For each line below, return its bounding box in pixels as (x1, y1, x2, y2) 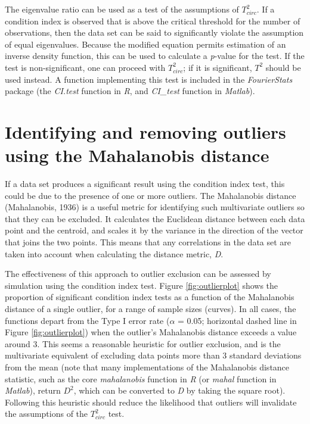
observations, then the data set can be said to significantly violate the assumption (5, 26, 304, 39)
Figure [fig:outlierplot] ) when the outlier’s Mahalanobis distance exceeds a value (5, 326, 297, 338)
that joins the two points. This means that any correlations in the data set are (5, 236, 292, 248)
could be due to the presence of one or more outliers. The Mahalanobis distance (5, 189, 296, 201)
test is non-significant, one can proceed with (5, 61, 166, 73)
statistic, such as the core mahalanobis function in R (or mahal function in (5, 372, 277, 385)
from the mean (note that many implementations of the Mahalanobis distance (5, 360, 290, 373)
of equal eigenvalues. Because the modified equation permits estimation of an (5, 38, 286, 50)
